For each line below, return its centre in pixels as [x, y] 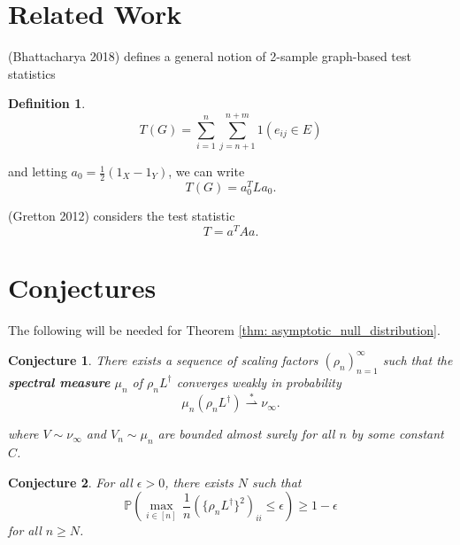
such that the [418, 359]
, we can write [207, 171]
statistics [32, 73]
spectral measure [59, 381]
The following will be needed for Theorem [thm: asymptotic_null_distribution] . [224, 329]
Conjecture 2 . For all [70, 482]
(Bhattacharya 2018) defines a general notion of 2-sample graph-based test [210, 56]
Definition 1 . [47, 103]
